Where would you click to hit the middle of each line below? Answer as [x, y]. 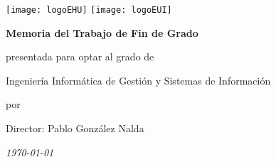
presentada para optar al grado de [80, 56]
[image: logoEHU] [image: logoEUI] [89, 10]
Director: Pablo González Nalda [75, 128]
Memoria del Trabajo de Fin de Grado [102, 32]
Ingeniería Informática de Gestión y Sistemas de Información [138, 80]
